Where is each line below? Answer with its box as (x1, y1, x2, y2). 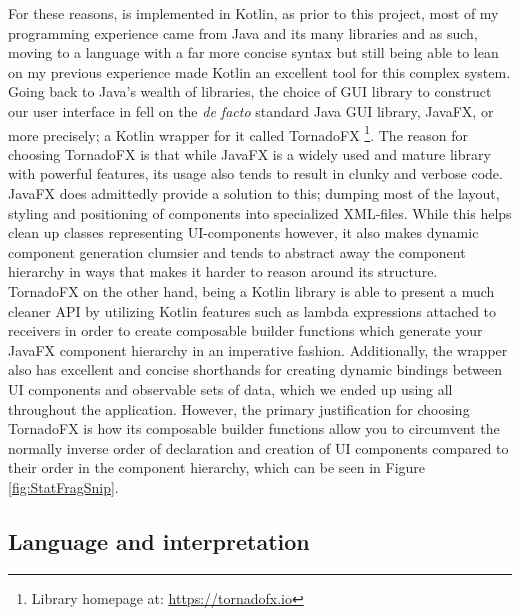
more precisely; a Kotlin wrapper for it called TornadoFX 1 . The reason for (8, 121, 468, 145)
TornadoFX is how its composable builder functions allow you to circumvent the (8, 418, 500, 439)
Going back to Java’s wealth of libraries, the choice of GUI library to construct (8, 81, 492, 102)
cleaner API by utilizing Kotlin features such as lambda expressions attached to (8, 300, 497, 321)
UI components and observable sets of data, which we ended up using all (8, 378, 453, 399)
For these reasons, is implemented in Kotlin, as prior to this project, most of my (8, 3, 499, 23)
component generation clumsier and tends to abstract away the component (8, 241, 466, 262)
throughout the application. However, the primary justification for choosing (8, 398, 470, 419)
